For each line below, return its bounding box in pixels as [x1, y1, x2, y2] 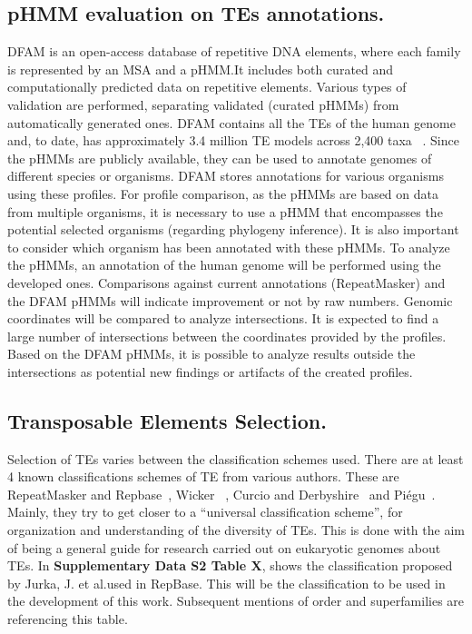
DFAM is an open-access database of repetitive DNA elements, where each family [7, 42, 461, 61]
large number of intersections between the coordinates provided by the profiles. [7, 326, 447, 345]
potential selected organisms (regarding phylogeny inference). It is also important [7, 220, 459, 239]
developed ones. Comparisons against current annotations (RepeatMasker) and [7, 272, 446, 292]
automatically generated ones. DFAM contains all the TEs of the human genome [7, 113, 456, 132]
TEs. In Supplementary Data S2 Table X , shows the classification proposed [7, 556, 453, 575]
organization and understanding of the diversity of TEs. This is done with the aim [7, 520, 465, 540]
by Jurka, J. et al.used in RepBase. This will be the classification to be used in [7, 573, 446, 592]
